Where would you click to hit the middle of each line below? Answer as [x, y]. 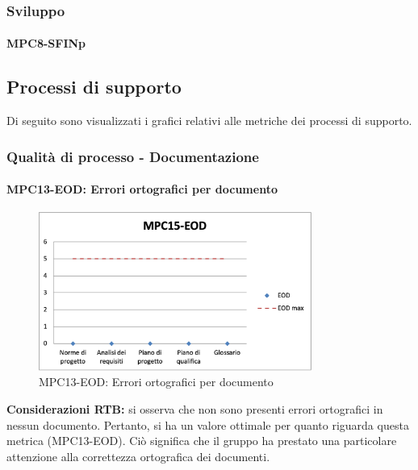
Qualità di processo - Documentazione [133, 156]
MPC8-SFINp [46, 43]
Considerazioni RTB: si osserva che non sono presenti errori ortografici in [195, 409]
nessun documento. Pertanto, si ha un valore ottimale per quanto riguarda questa [208, 424]
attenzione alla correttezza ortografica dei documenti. [138, 456]
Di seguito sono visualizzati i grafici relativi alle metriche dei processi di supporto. [209, 121]
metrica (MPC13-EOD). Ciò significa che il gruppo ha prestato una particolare [202, 441]
